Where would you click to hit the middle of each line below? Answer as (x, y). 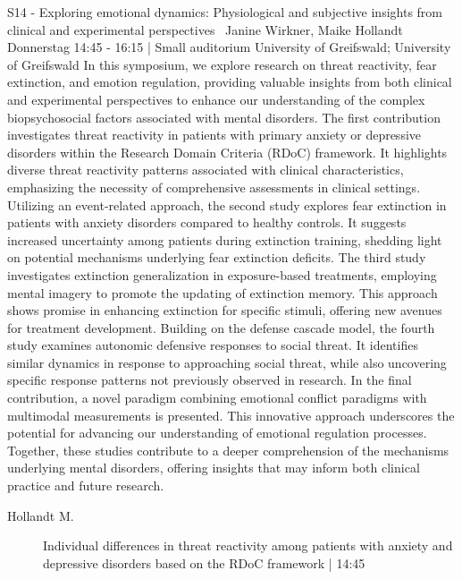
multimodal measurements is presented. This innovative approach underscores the (231, 415)
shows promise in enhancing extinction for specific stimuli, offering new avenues (225, 310)
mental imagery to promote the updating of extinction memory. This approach (223, 292)
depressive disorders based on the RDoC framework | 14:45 (204, 562)
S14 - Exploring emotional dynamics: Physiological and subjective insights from (225, 12)
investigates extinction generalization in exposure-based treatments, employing (222, 274)
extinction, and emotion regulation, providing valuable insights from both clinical (230, 82)
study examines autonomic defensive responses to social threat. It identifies (213, 345)
